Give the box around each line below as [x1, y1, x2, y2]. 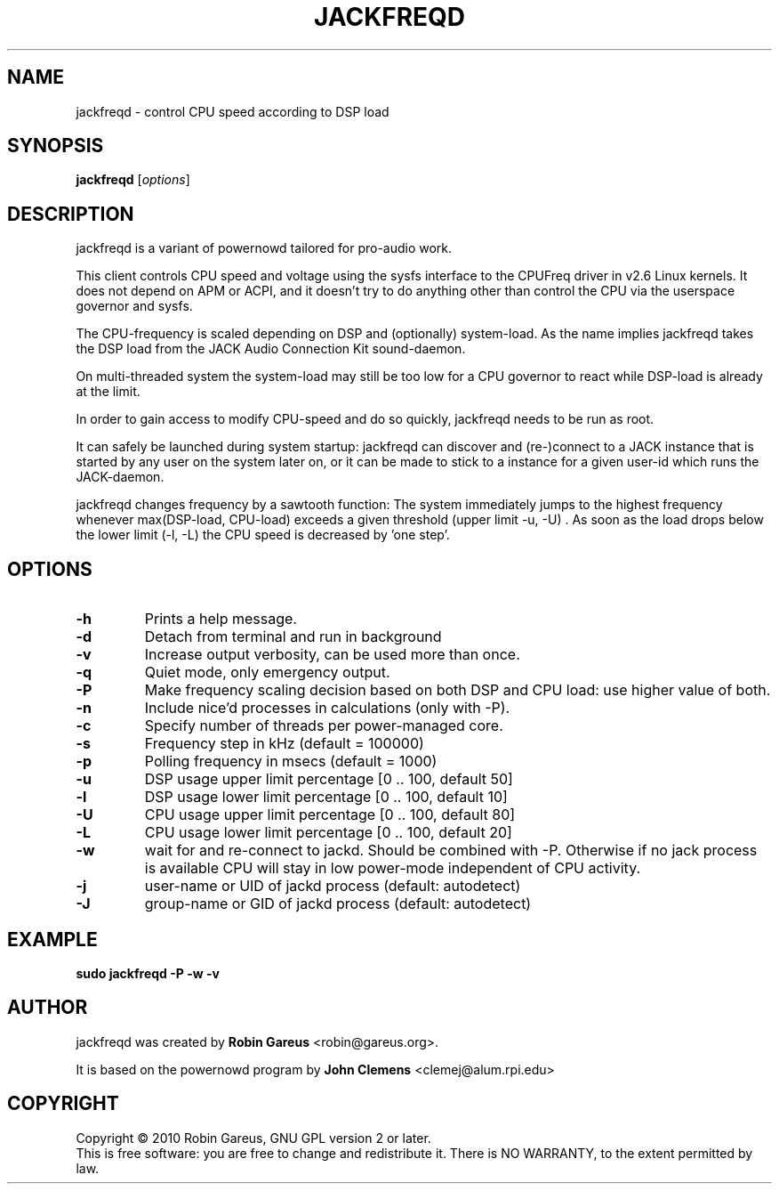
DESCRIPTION [7, 202, 134, 225]
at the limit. [76, 384, 141, 400]
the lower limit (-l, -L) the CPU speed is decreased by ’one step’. [76, 527, 450, 543]
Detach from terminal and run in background [144, 628, 442, 646]
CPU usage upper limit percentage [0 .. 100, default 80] [144, 806, 516, 824]
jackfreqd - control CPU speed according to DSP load [76, 103, 389, 119]
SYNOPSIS [7, 134, 104, 158]
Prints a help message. [144, 610, 297, 628]
